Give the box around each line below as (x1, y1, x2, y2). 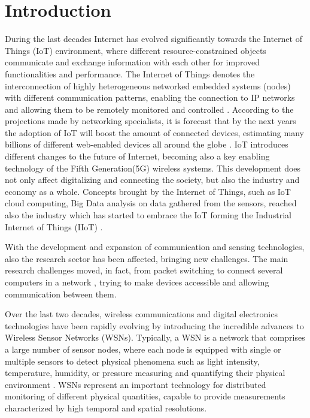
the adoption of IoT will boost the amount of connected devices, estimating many (5, 126, 304, 139)
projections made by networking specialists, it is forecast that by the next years (5, 115, 296, 127)
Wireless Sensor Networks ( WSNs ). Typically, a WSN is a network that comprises (5, 331, 305, 344)
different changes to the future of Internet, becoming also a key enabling (5, 150, 270, 163)
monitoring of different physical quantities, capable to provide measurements (5, 390, 285, 402)
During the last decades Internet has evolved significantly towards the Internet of (5, 32, 302, 45)
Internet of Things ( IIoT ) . (5, 220, 103, 233)
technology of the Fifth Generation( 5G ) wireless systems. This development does (5, 161, 301, 174)
